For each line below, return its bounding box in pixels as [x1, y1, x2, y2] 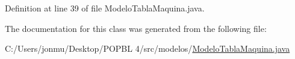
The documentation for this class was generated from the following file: [5, 22, 267, 34]
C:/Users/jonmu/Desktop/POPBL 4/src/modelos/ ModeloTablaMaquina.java [5, 42, 290, 55]
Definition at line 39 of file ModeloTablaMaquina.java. [5, 2, 205, 14]
